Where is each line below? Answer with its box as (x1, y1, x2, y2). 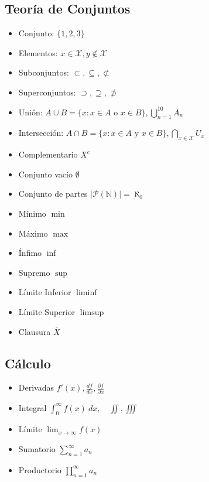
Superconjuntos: (18, 86, 76, 98)
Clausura (18, 325, 51, 337)
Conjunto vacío (18, 167, 73, 180)
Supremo (18, 266, 50, 278)
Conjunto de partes (18, 187, 88, 200)
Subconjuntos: (18, 66, 69, 78)
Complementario (18, 148, 78, 160)
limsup (80, 308, 104, 317)
